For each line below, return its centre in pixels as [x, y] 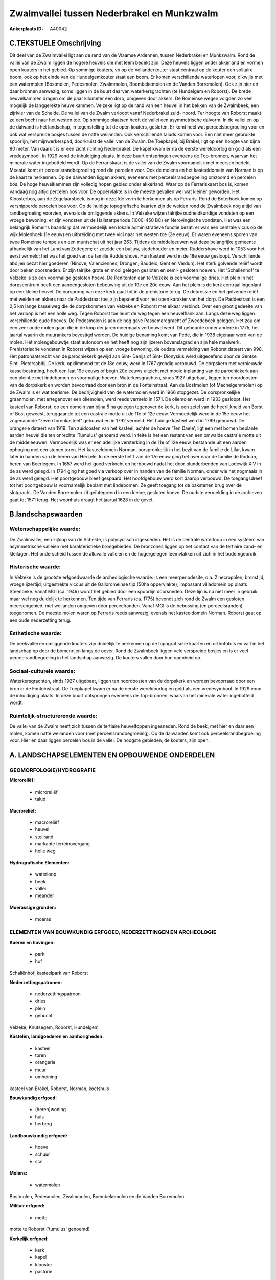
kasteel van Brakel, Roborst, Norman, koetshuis [59, 1089]
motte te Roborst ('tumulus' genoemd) [50, 1229]
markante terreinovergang [63, 844]
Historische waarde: [35, 567]
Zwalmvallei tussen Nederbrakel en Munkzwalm [114, 13]
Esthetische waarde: [36, 633]
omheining [46, 1077]
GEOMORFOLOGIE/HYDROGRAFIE [52, 770]
